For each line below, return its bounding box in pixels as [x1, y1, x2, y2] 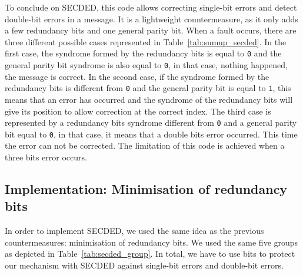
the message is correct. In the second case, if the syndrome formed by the [5, 70, 269, 82]
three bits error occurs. [5, 151, 87, 163]
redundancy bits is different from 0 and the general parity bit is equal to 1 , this [5, 82, 291, 94]
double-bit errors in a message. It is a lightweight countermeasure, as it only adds [5, 12, 298, 25]
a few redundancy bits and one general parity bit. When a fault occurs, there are [5, 24, 297, 36]
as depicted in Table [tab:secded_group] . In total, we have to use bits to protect [5, 247, 295, 260]
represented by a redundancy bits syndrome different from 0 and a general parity [5, 116, 297, 129]
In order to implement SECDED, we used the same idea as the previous [5, 224, 264, 237]
